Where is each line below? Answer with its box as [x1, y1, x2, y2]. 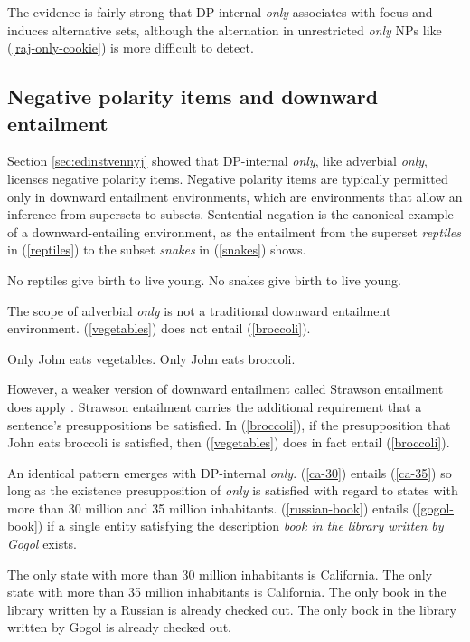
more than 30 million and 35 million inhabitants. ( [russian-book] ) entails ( [7, 498, 418, 517]
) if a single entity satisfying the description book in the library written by [37, 516, 444, 535]
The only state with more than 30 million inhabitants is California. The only [7, 564, 433, 583]
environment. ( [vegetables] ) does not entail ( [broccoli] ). [7, 319, 311, 338]
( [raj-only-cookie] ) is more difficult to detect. [7, 38, 254, 57]
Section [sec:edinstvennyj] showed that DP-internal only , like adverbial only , [7, 151, 428, 170]
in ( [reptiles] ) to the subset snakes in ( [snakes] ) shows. [7, 240, 306, 259]
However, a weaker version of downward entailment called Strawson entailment [7, 379, 444, 398]
